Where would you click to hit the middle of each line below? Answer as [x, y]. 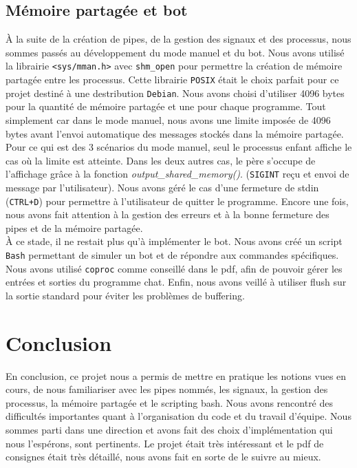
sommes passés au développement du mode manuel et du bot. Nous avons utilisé [175, 52]
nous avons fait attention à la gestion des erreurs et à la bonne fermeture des [167, 214]
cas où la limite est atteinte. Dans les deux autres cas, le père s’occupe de [161, 160]
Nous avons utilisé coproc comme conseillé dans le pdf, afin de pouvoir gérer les [174, 268]
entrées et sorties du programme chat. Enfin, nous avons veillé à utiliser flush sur [176, 282]
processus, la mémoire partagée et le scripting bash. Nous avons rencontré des [170, 402]
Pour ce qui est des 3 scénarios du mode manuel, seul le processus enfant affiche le [179, 147]
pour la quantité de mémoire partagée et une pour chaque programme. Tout [166, 106]
